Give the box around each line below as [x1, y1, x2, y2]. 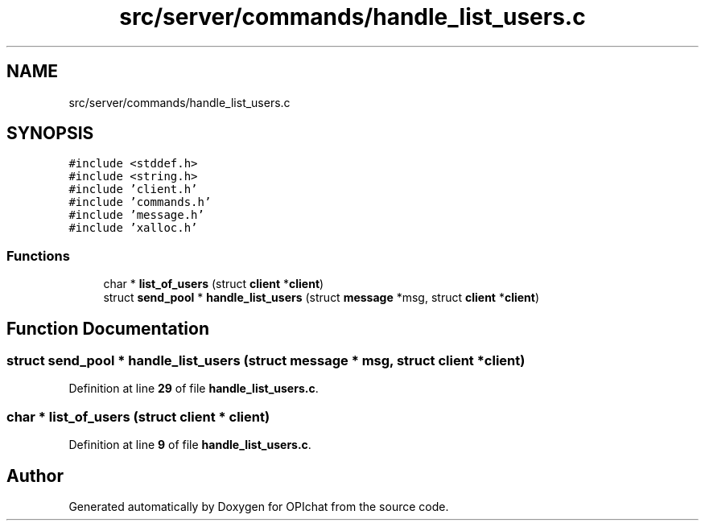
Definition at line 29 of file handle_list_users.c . [68, 381, 319, 396]
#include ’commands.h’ [68, 196, 212, 209]
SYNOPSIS [6, 123, 94, 144]
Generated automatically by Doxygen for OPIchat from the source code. [68, 500, 449, 513]
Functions [6, 247, 70, 264]
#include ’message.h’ [68, 208, 204, 222]
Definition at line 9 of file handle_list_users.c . [68, 438, 311, 452]
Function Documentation [6, 318, 209, 339]
